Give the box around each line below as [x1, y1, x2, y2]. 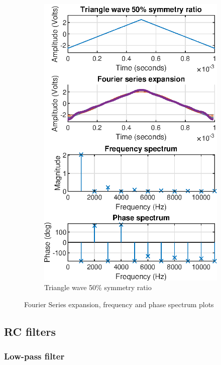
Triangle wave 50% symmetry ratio [44, 282, 152, 293]
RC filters [4, 323, 56, 339]
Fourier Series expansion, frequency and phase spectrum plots [24, 299, 214, 309]
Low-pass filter [4, 350, 65, 362]
